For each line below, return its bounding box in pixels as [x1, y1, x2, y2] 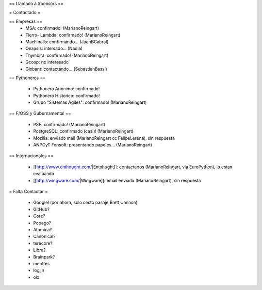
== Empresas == [9, 18, 43, 24]
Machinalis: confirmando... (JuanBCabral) [25, 39, 109, 45]
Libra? [33, 247, 46, 253]
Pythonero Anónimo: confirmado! [33, 86, 100, 92]
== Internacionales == [9, 153, 54, 159]
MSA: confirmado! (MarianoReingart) [25, 25, 99, 31]
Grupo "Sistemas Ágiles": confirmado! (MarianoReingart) [33, 99, 147, 105]
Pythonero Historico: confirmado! [33, 93, 100, 98]
